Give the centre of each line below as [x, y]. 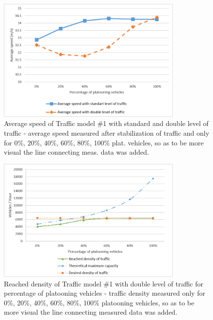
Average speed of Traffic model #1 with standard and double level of [106, 123]
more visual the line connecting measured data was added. [91, 312]
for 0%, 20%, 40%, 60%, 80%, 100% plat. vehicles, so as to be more [104, 142]
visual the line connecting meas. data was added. [76, 152]
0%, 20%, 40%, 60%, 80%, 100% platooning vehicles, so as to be [99, 302]
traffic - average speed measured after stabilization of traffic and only [107, 133]
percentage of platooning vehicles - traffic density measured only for [105, 293]
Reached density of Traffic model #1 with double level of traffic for [104, 283]
